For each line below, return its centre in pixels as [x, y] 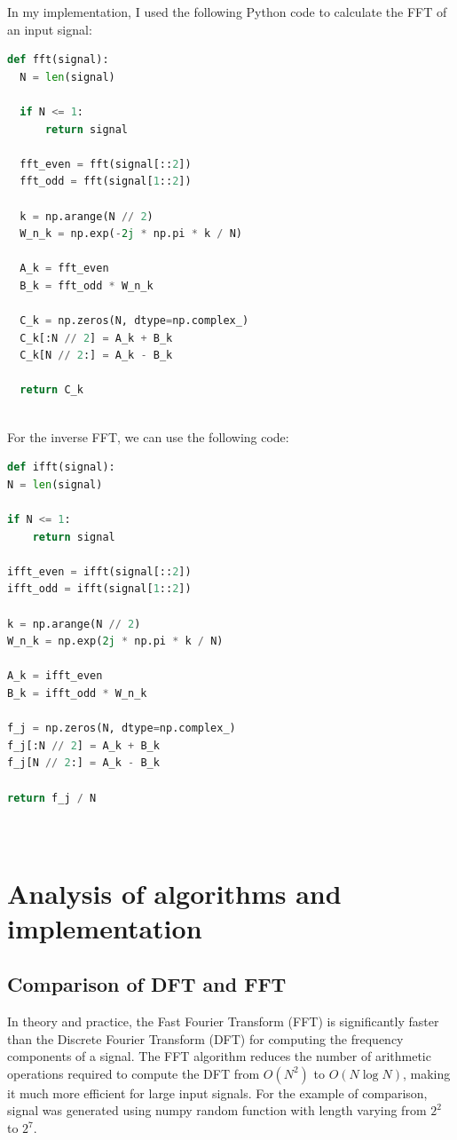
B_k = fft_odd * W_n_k [87, 285]
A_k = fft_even [64, 269]
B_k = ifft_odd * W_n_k [77, 693]
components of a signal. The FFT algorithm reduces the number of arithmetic [219, 1056]
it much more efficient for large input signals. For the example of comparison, [217, 1092]
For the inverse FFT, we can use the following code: [148, 436]
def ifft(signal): [61, 467]
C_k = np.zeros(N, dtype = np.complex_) [134, 321]
